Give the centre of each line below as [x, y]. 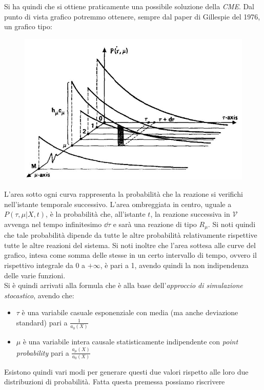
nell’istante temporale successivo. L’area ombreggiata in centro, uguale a [118, 204]
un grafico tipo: [28, 26]
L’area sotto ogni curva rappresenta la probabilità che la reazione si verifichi [124, 193]
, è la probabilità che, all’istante [96, 214]
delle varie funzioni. [35, 275]
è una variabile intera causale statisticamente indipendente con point [130, 342]
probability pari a [43, 352]
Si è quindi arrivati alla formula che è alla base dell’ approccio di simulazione [124, 285]
